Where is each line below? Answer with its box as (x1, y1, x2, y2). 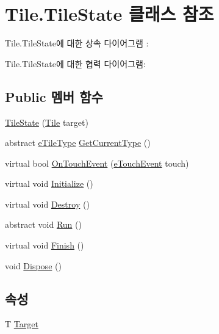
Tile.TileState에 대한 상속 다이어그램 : (5, 37, 149, 49)
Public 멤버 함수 (5, 87, 103, 106)
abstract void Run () (5, 218, 82, 231)
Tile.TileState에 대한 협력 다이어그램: (5, 57, 146, 70)
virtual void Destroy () (5, 197, 90, 210)
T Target (5, 318, 38, 330)
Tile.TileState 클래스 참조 (5, 1, 214, 26)
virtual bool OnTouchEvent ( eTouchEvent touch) (5, 156, 189, 169)
